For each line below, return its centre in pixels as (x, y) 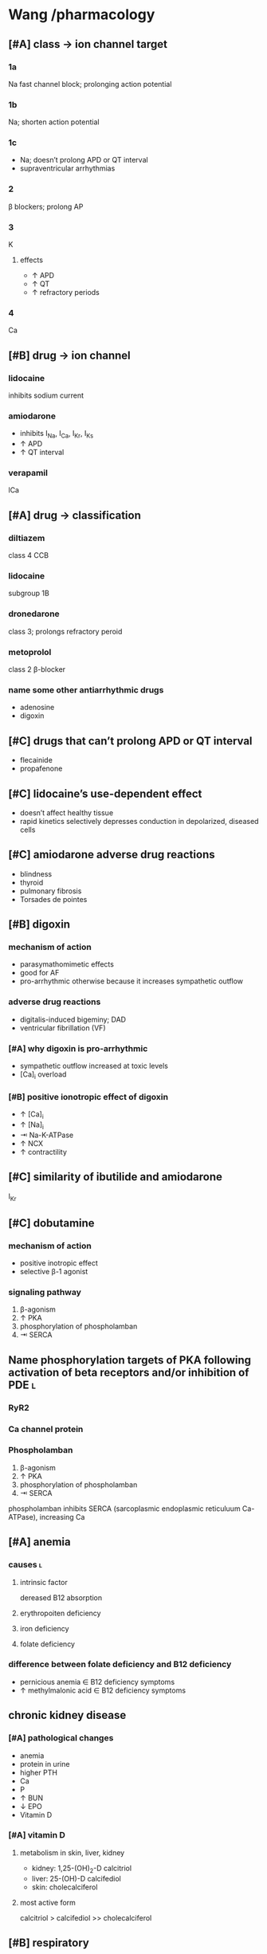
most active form (47, 1902)
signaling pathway (45, 1292)
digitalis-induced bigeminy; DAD (73, 1019)
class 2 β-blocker (37, 669)
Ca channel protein (46, 1429)
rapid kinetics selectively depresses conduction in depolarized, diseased (139, 821)
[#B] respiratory (49, 1943)
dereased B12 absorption (61, 1597)
